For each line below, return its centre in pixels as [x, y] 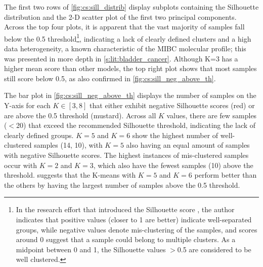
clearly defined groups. [39, 135]
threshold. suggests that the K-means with [70, 175]
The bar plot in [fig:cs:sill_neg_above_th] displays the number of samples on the [130, 95]
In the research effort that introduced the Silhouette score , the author [125, 209]
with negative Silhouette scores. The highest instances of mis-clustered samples [126, 155]
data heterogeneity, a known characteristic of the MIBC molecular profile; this [125, 48]
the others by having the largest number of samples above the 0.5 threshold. [122, 185]
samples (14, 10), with [68, 145]
